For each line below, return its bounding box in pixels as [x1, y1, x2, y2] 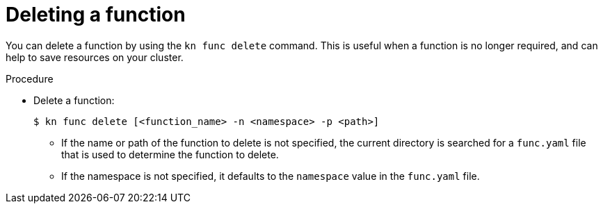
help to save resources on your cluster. [6, 51, 184, 63]
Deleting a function [6, 3, 186, 26]
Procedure [6, 72, 54, 85]
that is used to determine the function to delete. [61, 148, 279, 160]
